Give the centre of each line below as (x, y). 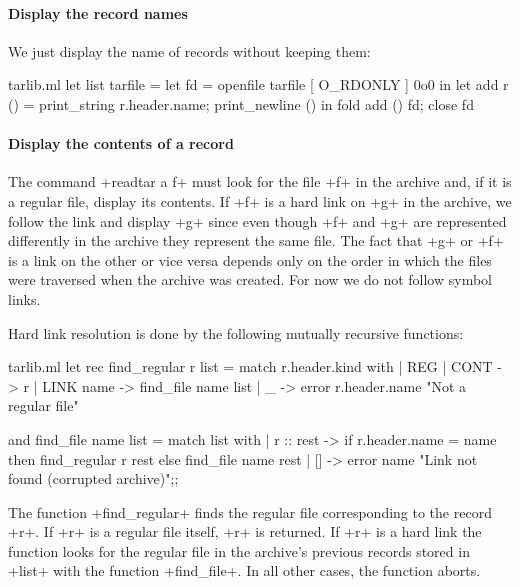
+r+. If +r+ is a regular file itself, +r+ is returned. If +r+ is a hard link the (245, 531)
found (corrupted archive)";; (93, 478)
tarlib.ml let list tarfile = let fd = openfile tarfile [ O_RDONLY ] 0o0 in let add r (258, 84)
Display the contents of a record (121, 143)
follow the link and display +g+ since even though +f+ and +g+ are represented (257, 220)
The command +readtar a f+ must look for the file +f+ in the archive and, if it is (260, 181)
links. (24, 298)
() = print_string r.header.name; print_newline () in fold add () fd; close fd (241, 103)
